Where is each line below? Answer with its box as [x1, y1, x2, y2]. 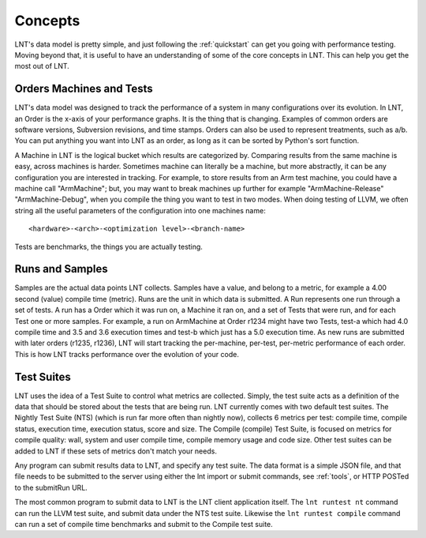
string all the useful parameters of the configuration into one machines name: [14, 205, 266, 215]
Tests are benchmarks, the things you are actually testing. [14, 242, 203, 251]
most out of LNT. [14, 62, 70, 71]
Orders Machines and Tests [14, 82, 153, 96]
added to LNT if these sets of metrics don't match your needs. [14, 446, 217, 456]
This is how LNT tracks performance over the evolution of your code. [14, 349, 240, 359]
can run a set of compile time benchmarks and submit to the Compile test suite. [14, 519, 274, 529]
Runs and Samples [14, 262, 108, 276]
